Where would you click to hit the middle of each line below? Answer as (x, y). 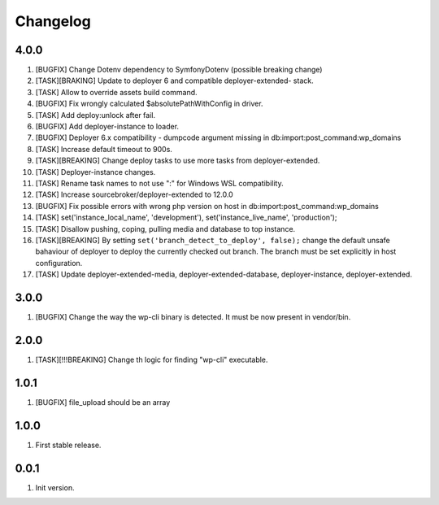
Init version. (55, 487)
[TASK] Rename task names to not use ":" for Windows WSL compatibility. (159, 183)
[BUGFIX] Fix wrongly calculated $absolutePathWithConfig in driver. (149, 104)
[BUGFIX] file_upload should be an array (103, 402)
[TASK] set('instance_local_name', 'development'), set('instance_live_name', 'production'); (186, 218)
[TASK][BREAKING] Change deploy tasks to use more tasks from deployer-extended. (178, 161)
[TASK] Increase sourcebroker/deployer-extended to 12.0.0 (134, 194)
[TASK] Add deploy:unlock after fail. (96, 115)
